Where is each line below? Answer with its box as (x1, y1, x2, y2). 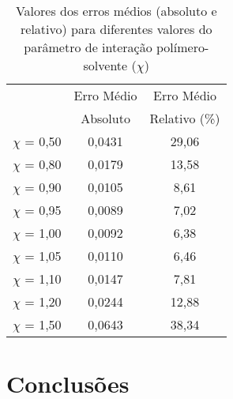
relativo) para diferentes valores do (21, 20, 212, 38)
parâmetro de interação (24, 38, 152, 56)
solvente (83, 56, 128, 74)
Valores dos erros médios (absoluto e (15, 2, 217, 20)
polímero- (156, 38, 209, 56)
